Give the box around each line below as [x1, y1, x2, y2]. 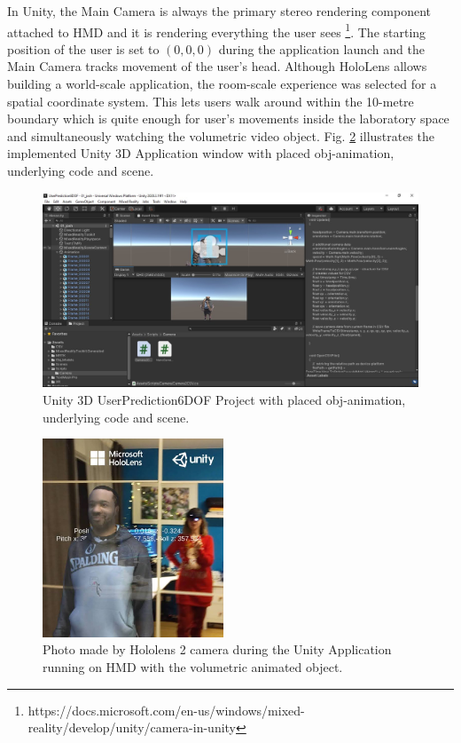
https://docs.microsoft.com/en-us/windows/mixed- [27, 700, 305, 719]
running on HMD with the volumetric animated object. [43, 657, 343, 676]
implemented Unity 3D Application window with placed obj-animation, [7, 144, 395, 162]
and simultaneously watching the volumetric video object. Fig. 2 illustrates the [7, 126, 435, 145]
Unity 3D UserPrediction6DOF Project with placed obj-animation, [43, 391, 406, 409]
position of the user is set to [7, 39, 160, 58]
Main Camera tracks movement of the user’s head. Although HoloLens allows [7, 57, 427, 75]
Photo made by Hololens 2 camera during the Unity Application [43, 640, 392, 659]
